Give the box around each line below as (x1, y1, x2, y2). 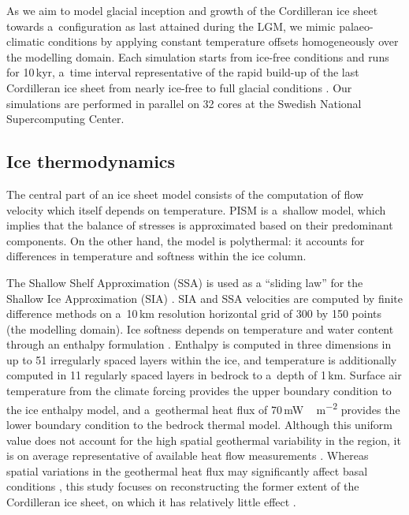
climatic (6, 33, 45, 50)
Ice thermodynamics (6, 149, 176, 174)
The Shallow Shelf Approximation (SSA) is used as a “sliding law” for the (6, 274, 363, 290)
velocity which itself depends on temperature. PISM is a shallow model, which (6, 201, 386, 218)
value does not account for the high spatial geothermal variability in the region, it (6, 431, 401, 448)
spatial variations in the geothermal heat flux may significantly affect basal (6, 462, 368, 479)
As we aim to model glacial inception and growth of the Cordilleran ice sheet (6, 2, 378, 18)
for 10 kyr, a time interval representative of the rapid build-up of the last (6, 64, 359, 80)
